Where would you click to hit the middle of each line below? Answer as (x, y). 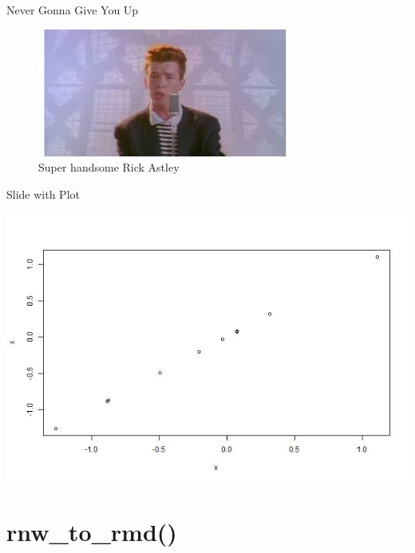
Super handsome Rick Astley (109, 167)
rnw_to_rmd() (92, 532)
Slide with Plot (43, 194)
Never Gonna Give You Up (73, 10)
